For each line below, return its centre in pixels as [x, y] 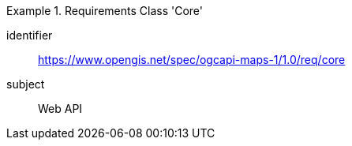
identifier [30, 35]
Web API [60, 109]
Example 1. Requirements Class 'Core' [105, 11]
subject [26, 84]
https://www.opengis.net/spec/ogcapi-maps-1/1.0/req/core [192, 60]
